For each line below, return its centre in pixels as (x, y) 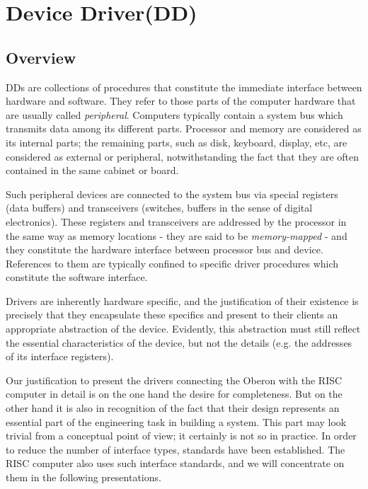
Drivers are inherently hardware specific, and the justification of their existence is (182, 300)
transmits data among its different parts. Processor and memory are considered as (184, 128)
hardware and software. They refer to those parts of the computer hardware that (181, 101)
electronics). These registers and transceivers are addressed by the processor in (176, 221)
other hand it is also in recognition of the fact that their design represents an (173, 408)
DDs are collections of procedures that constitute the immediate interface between (184, 87)
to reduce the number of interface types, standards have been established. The (176, 449)
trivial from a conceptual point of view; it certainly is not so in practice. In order (181, 436)
